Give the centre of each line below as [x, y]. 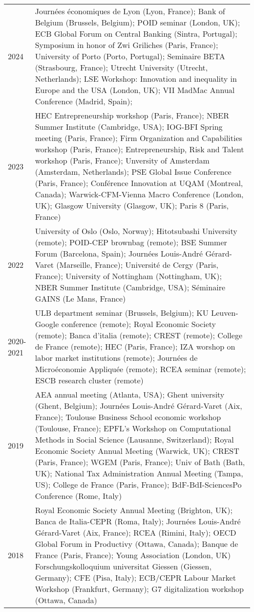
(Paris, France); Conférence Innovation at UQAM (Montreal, [139, 183]
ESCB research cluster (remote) [89, 380]
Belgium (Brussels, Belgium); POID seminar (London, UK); [138, 22]
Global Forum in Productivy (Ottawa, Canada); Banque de [137, 544]
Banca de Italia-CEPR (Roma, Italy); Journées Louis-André [138, 521]
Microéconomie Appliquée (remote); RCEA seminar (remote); [140, 369]
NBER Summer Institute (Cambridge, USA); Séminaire [130, 287]
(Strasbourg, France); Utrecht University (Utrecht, [121, 67]
